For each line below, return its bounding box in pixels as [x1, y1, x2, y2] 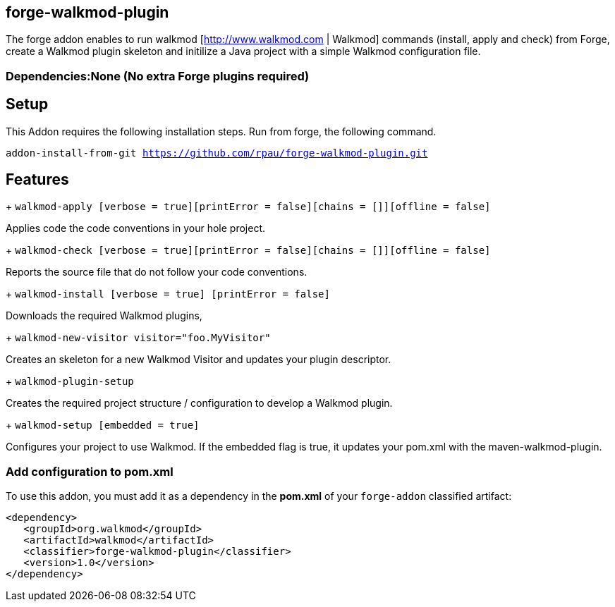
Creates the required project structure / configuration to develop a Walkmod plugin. [6, 397, 393, 410]
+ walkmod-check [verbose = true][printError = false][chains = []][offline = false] [6, 244, 491, 257]
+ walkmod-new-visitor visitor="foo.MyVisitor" [6, 331, 271, 344]
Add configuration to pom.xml [6, 464, 173, 479]
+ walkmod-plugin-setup [6, 375, 134, 388]
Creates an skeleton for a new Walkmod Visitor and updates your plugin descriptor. [6, 353, 391, 366]
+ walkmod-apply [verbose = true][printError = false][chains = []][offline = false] [6, 200, 491, 213]
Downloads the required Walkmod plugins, [6, 309, 202, 322]
